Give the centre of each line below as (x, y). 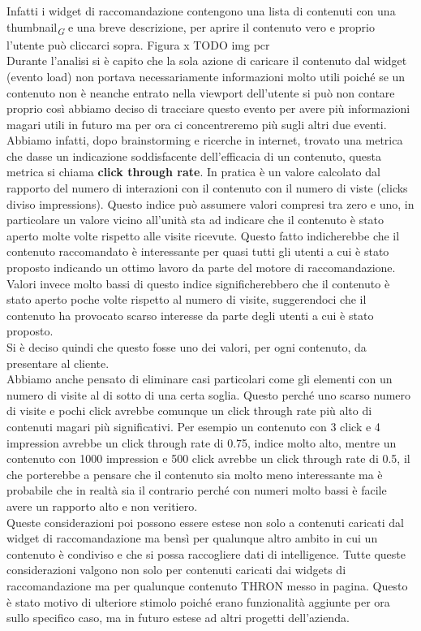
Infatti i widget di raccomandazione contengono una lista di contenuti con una (201, 11)
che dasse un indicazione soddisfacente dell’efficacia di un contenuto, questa (194, 156)
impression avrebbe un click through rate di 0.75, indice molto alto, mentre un (202, 442)
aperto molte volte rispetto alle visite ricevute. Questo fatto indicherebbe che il (203, 235)
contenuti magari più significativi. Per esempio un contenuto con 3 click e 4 (193, 426)
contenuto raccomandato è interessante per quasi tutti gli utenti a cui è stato (198, 251)
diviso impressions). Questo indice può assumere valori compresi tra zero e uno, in (210, 203)
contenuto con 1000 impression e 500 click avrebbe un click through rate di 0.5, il (208, 458)
